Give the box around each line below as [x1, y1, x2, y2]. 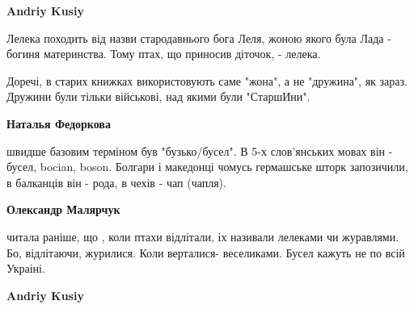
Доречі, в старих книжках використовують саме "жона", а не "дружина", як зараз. [6, 72, 408, 89]
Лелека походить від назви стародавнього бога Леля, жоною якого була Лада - [6, 29, 391, 46]
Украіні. [6, 260, 45, 277]
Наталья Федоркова [6, 115, 111, 132]
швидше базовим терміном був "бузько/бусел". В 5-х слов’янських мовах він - [6, 142, 393, 159]
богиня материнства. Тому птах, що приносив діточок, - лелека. [6, 45, 321, 62]
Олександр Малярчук [6, 201, 120, 218]
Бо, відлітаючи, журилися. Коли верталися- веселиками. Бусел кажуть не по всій [6, 244, 405, 261]
